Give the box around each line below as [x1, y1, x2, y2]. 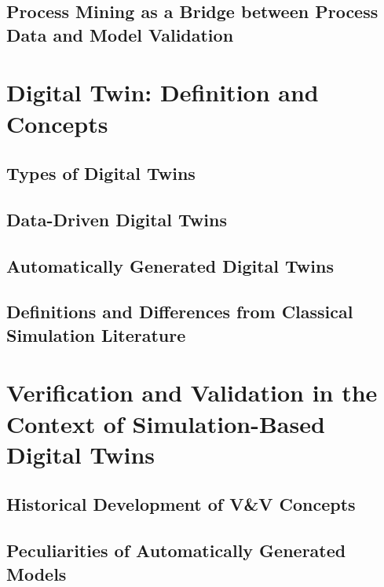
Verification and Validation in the [6, 376, 378, 409]
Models [6, 561, 67, 585]
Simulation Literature [6, 322, 186, 347]
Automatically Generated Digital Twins [6, 253, 334, 277]
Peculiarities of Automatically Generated [6, 538, 346, 563]
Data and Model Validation [6, 22, 234, 46]
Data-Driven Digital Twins [6, 207, 227, 231]
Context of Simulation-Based [6, 407, 325, 439]
